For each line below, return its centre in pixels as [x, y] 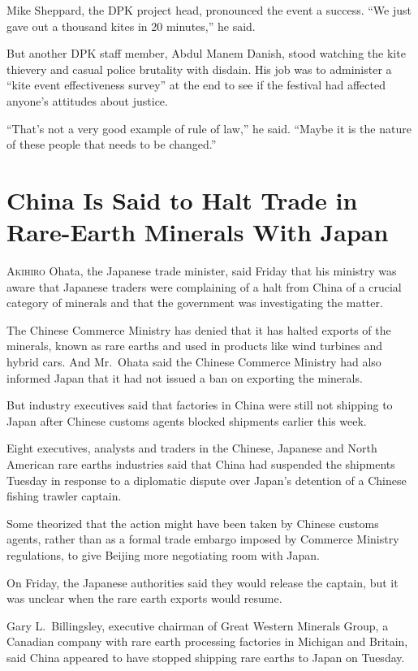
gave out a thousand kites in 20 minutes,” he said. [131, 26]
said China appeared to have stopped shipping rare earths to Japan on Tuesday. [206, 657]
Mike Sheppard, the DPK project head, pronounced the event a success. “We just [209, 10]
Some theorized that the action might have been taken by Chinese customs [193, 523]
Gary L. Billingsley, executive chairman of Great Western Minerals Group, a [198, 625]
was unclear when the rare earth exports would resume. [144, 598]
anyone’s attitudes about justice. [87, 100]
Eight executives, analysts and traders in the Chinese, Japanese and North [192, 448]
